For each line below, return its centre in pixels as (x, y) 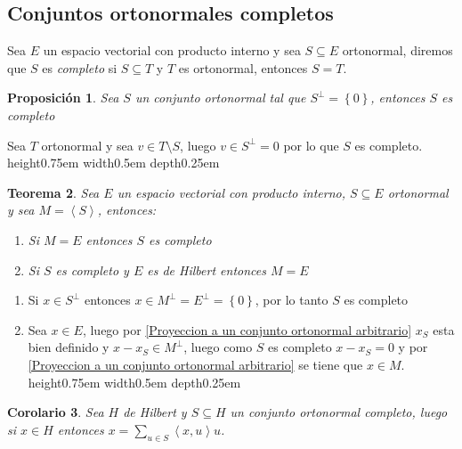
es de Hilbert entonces (207, 269)
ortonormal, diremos (397, 50)
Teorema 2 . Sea (53, 192)
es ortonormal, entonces (243, 67)
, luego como (218, 347)
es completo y (92, 269)
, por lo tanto (292, 300)
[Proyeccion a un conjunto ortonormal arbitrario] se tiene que (195, 364)
